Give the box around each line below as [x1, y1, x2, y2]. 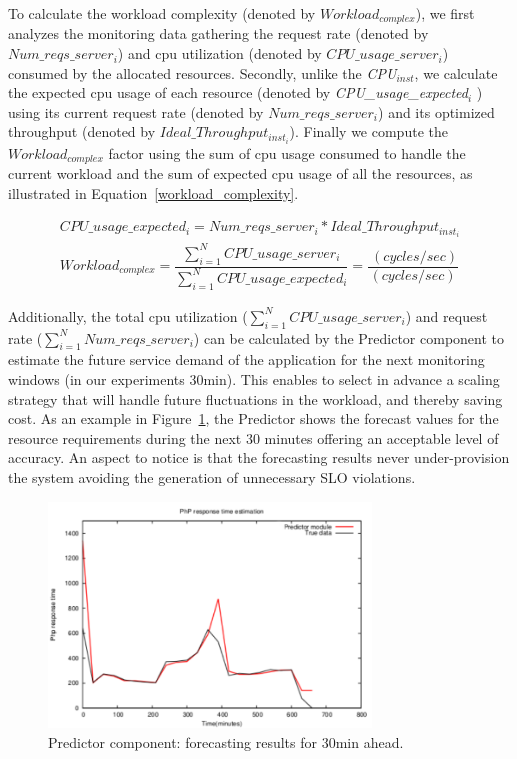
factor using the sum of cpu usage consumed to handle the [108, 142, 466, 163]
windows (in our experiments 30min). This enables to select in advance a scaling [8, 368, 500, 389]
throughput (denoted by [8, 121, 156, 142]
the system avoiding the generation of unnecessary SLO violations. [8, 466, 416, 487]
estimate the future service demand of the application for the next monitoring [8, 349, 485, 370]
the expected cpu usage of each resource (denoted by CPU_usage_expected [8, 82, 468, 103]
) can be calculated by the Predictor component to [193, 327, 505, 348]
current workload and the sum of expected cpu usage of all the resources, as [8, 162, 473, 183]
